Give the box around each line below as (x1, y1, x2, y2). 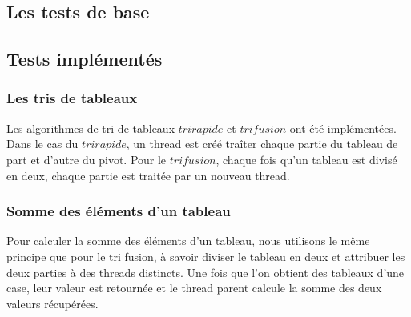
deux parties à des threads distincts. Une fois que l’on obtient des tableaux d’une (6, 263, 405, 280)
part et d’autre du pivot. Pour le (6, 150, 167, 167)
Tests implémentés (6, 46, 163, 71)
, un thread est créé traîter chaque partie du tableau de (126, 135, 398, 152)
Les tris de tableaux (6, 88, 138, 108)
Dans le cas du (6, 135, 79, 152)
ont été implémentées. (289, 119, 397, 136)
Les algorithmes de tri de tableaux (6, 119, 175, 136)
